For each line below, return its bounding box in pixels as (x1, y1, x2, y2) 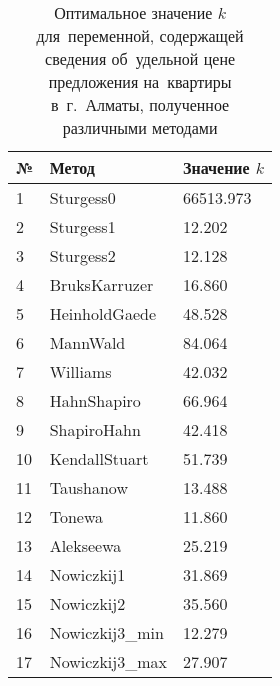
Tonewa (49, 505, 103, 528)
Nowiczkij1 (49, 563, 126, 586)
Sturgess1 (49, 215, 116, 238)
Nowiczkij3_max (49, 650, 167, 673)
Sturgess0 (49, 186, 116, 209)
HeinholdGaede (49, 302, 157, 325)
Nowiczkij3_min (49, 621, 164, 644)
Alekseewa (49, 534, 122, 557)
